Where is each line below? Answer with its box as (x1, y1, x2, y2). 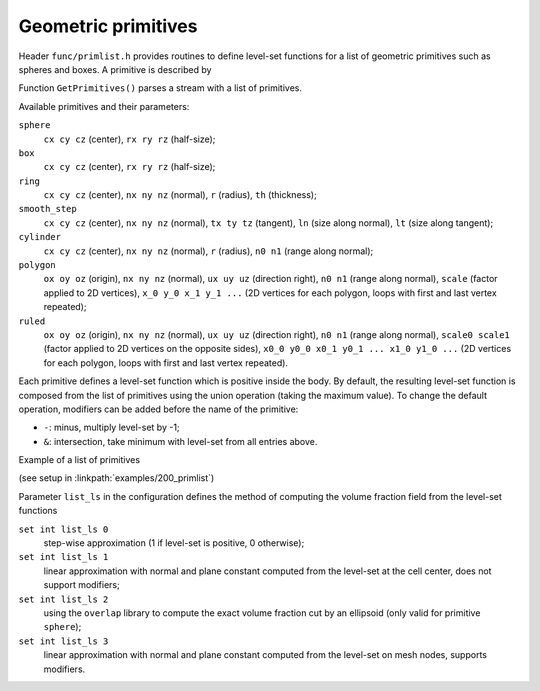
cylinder (18, 231, 62, 243)
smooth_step (18, 203, 77, 215)
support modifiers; (43, 579, 120, 591)
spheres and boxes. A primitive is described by (18, 63, 212, 75)
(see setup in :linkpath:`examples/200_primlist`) (18, 472, 215, 484)
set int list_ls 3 (18, 635, 109, 647)
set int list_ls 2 (18, 593, 109, 605)
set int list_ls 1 (18, 551, 109, 563)
